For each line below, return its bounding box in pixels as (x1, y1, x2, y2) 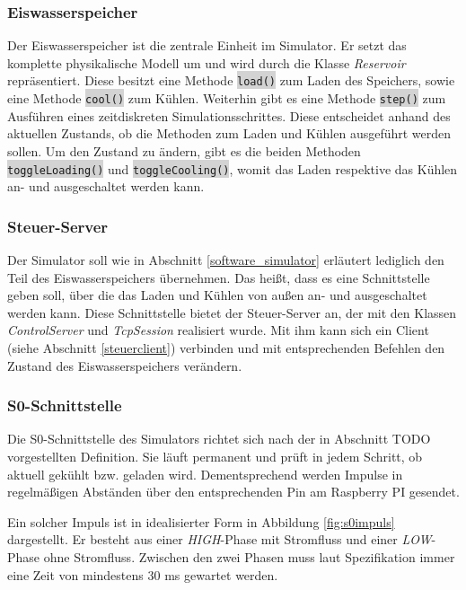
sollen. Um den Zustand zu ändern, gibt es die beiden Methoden (7, 141, 361, 160)
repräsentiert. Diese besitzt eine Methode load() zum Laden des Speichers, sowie (7, 71, 455, 90)
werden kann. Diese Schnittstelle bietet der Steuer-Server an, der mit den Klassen (7, 303, 457, 321)
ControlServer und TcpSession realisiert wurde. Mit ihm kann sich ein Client (7, 321, 429, 339)
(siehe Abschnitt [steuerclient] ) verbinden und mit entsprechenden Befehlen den (7, 338, 445, 357)
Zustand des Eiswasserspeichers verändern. (7, 356, 242, 374)
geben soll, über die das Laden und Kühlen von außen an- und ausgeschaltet (7, 286, 427, 304)
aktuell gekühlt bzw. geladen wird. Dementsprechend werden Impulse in (7, 464, 403, 483)
